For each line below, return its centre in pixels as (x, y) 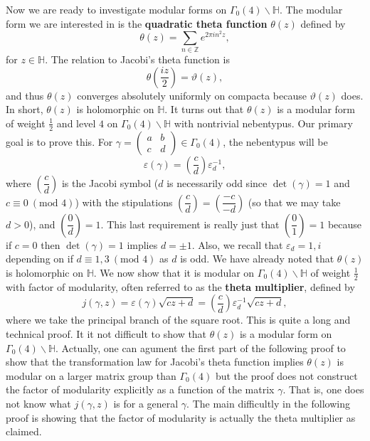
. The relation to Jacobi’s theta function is (137, 59)
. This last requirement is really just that (190, 224)
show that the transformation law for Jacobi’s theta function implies (155, 362)
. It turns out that (204, 109)
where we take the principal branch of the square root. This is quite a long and (178, 320)
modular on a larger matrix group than (91, 375)
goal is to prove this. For (59, 141)
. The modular (311, 9)
